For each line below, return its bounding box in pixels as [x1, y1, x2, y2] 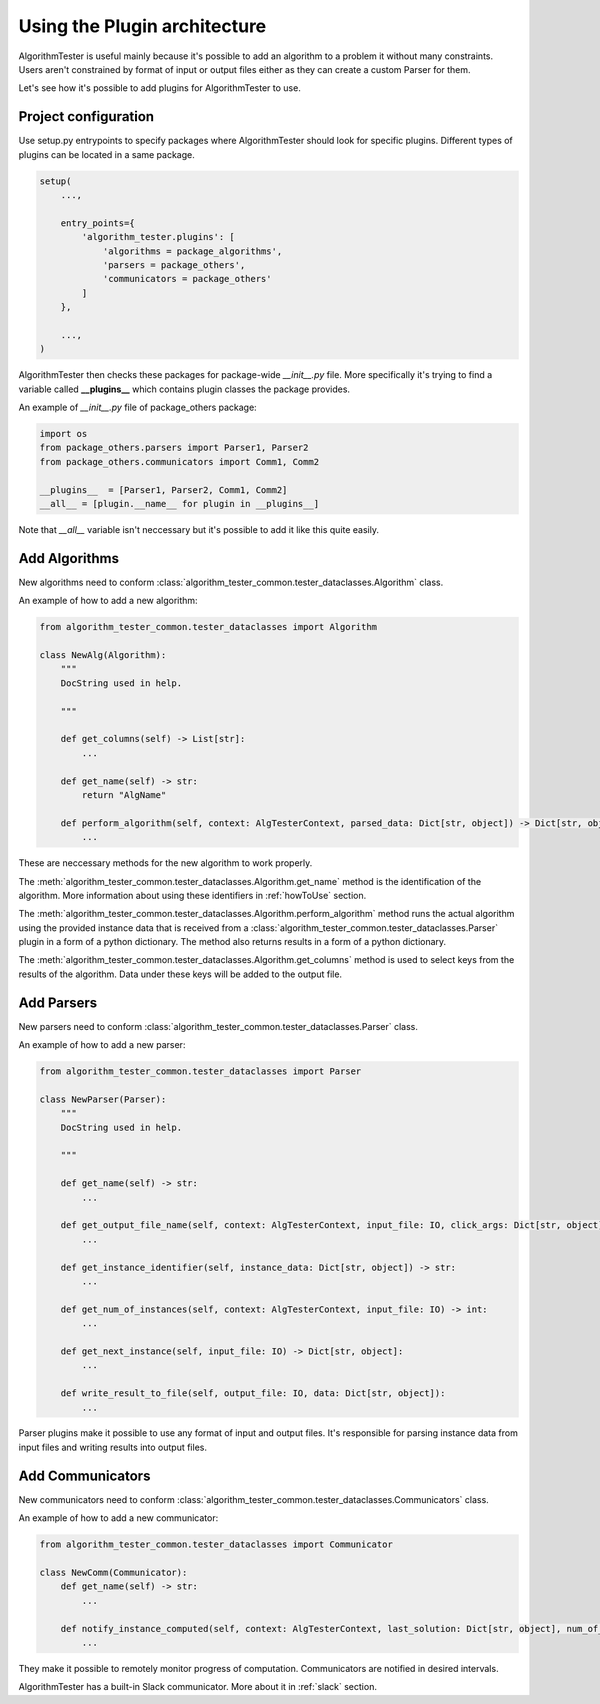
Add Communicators [18, 1467, 151, 1484]
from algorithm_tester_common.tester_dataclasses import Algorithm [39, 621, 378, 633]
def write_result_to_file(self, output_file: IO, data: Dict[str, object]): [60, 1388, 446, 1399]
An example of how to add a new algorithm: [18, 595, 199, 607]
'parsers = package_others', [102, 259, 246, 270]
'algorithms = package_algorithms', [102, 245, 283, 257]
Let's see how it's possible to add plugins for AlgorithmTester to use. [18, 82, 302, 94]
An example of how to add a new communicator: [18, 1512, 219, 1524]
